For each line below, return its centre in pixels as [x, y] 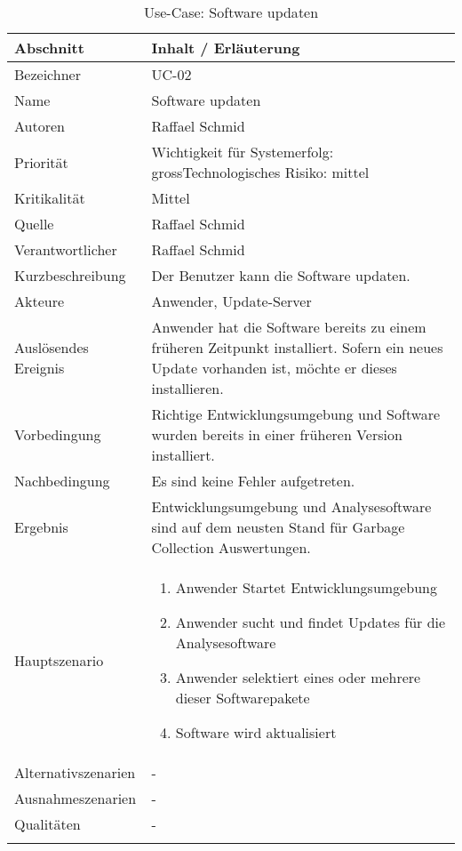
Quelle [34, 224]
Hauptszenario [59, 660]
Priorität [41, 162]
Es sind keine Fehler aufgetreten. [253, 481]
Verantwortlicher [66, 249]
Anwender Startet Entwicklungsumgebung [306, 587]
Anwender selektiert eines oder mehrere [298, 677]
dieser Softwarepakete [243, 698]
